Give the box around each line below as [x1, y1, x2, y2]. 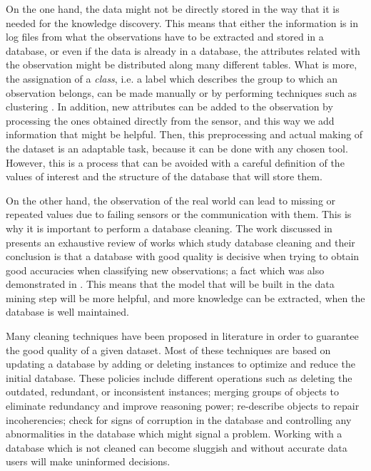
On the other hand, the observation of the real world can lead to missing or [6, 192, 336, 207]
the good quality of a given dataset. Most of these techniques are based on [6, 342, 331, 357]
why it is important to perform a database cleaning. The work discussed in [6, 220, 332, 235]
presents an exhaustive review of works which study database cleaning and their [6, 234, 355, 249]
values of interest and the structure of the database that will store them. [6, 169, 322, 184]
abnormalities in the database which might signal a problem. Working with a [6, 426, 342, 441]
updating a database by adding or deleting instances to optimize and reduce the [6, 356, 355, 371]
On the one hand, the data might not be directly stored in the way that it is [6, 1, 340, 16]
